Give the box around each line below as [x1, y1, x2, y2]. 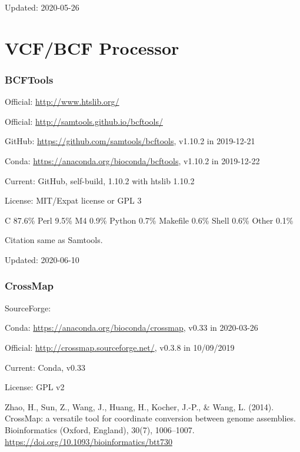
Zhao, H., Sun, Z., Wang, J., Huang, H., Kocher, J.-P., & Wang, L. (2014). [5, 400, 274, 413]
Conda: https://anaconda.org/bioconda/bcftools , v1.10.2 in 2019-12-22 [5, 154, 260, 167]
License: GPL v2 [5, 381, 65, 393]
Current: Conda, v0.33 [5, 361, 85, 373]
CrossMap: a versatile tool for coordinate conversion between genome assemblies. [5, 412, 296, 424]
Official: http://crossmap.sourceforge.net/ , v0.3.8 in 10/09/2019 [5, 341, 235, 353]
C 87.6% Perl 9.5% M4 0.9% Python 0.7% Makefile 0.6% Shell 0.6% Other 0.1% [5, 214, 294, 226]
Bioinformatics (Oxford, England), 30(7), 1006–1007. [5, 423, 195, 436]
